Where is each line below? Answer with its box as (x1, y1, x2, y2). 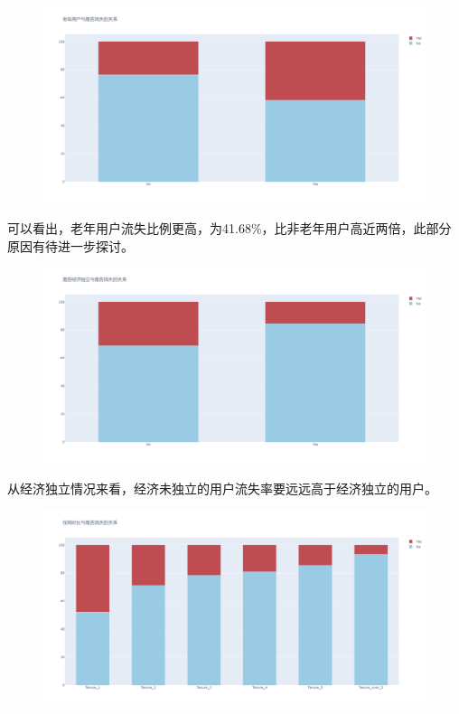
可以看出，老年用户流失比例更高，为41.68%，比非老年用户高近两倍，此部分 (7, 219, 452, 238)
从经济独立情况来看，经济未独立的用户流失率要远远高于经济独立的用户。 (7, 479, 437, 498)
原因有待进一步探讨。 (7, 236, 134, 255)
